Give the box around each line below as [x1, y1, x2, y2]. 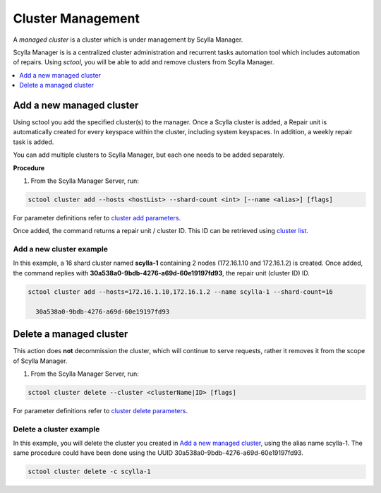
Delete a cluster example [13, 424, 100, 434]
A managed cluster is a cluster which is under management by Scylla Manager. [13, 35, 243, 44]
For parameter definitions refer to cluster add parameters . [13, 213, 181, 222]
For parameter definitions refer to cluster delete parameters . [13, 406, 188, 415]
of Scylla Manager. [13, 357, 68, 365]
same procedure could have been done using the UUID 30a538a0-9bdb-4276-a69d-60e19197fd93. [13, 449, 303, 457]
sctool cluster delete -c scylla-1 [28, 468, 151, 476]
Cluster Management [13, 11, 140, 26]
